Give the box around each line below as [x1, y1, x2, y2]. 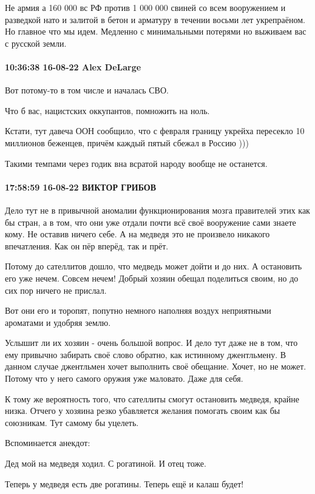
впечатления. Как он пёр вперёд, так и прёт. [5, 239, 169, 252]
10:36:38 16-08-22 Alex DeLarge [5, 60, 141, 73]
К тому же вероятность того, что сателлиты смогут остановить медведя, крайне [5, 392, 299, 405]
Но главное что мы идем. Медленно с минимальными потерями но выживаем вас [5, 25, 307, 38]
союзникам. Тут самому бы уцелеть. [5, 416, 139, 428]
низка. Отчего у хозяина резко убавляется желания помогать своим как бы [5, 404, 280, 417]
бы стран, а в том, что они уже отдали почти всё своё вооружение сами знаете [5, 215, 296, 228]
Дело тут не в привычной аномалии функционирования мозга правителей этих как [5, 203, 310, 216]
